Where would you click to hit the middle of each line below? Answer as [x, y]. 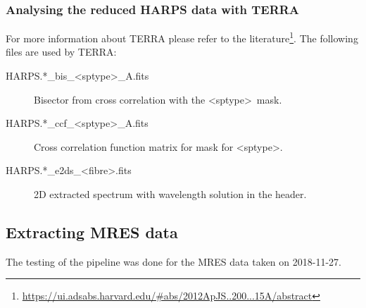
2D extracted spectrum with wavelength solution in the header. [170, 194]
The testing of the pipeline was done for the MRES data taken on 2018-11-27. [173, 261]
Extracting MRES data [92, 232]
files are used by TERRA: [61, 52]
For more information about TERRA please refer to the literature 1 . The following [182, 37]
